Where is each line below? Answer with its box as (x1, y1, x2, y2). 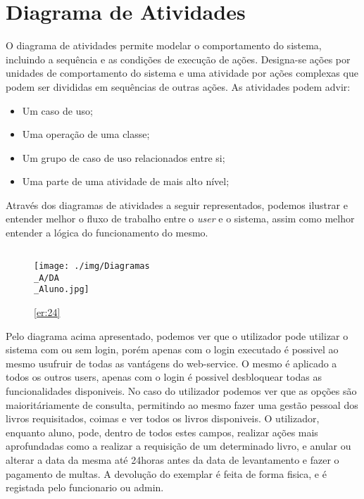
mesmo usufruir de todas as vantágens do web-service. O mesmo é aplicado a (6, 355, 337, 370)
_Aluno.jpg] (34, 284, 89, 295)
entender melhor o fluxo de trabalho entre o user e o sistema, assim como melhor (6, 211, 355, 226)
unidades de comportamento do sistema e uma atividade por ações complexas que (6, 65, 358, 80)
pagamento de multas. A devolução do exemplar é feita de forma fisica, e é (6, 466, 327, 481)
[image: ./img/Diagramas (34, 261, 150, 272)
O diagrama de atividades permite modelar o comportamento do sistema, (6, 38, 322, 53)
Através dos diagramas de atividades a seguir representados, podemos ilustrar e (6, 197, 348, 212)
